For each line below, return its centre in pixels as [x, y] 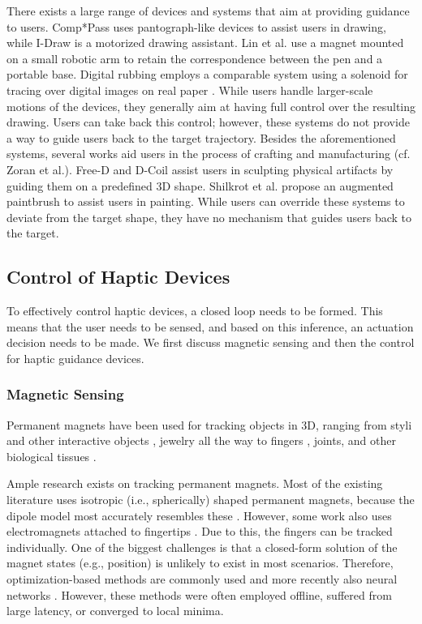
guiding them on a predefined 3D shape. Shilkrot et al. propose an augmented [200, 185]
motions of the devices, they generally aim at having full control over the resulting [211, 106]
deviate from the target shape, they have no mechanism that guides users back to [209, 217]
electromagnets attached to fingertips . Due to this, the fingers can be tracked [200, 531]
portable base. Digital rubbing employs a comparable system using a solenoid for [207, 74]
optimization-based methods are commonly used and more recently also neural [202, 579]
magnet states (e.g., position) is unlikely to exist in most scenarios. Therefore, [200, 563]
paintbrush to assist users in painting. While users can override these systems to [206, 201]
